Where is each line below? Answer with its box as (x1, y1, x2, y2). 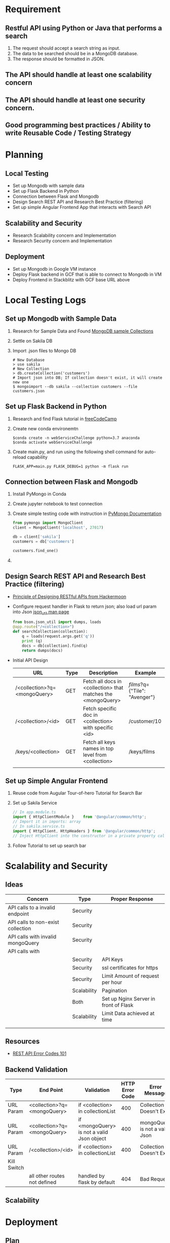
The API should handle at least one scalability (5, 70, 152, 79)
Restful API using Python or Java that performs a (5, 24, 162, 32)
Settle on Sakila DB (12, 338, 53, 344)
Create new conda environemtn (12, 425, 78, 431)
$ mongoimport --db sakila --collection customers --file (12, 384, 138, 389)
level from (82, 751, 107, 758)
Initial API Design (12, 657, 48, 663)
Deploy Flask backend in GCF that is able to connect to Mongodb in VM (12, 271, 162, 277)
